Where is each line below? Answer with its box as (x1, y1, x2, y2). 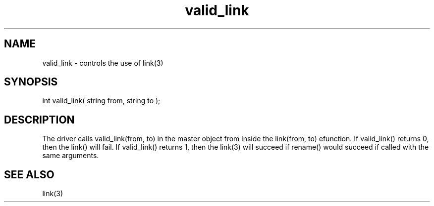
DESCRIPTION (4, 113, 75, 126)
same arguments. (42, 151, 99, 160)
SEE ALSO (4, 168, 54, 181)
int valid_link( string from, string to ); (42, 96, 161, 105)
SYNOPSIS (4, 76, 58, 88)
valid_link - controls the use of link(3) (42, 58, 163, 67)
